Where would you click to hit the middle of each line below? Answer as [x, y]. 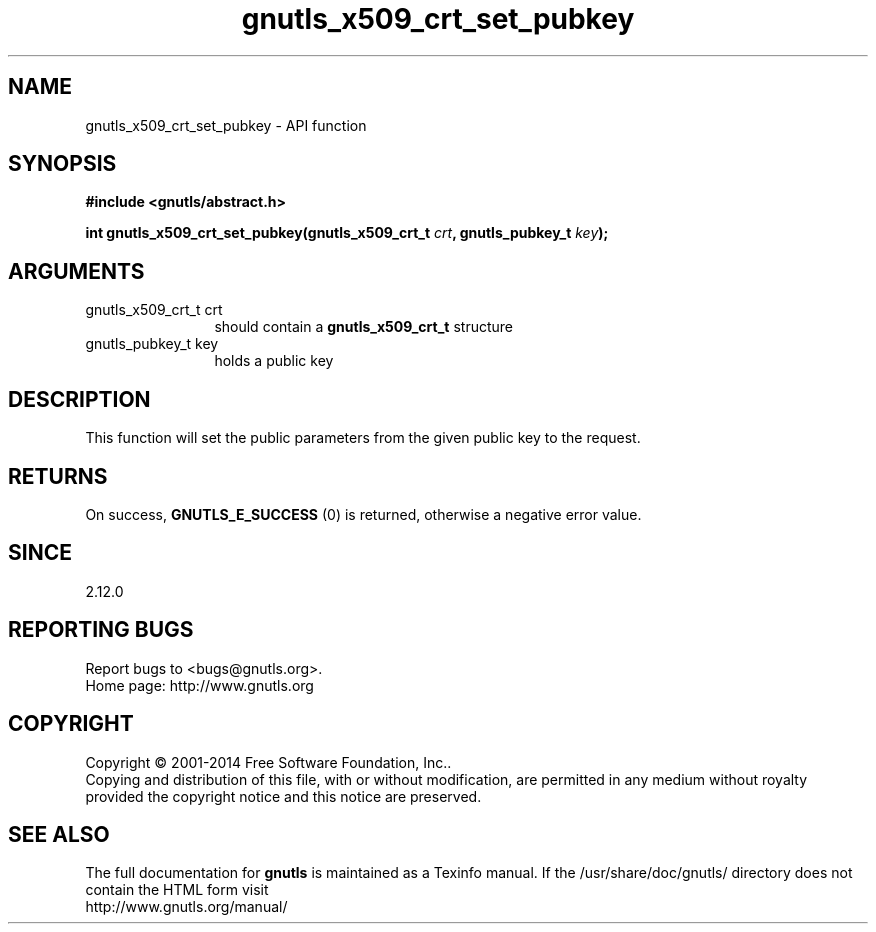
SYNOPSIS [62, 164]
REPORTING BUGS [101, 630]
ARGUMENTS [76, 271]
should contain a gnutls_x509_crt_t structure [363, 327]
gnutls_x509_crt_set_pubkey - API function [226, 125]
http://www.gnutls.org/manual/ [186, 907]
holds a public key [274, 361]
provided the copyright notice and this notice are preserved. [283, 796]
